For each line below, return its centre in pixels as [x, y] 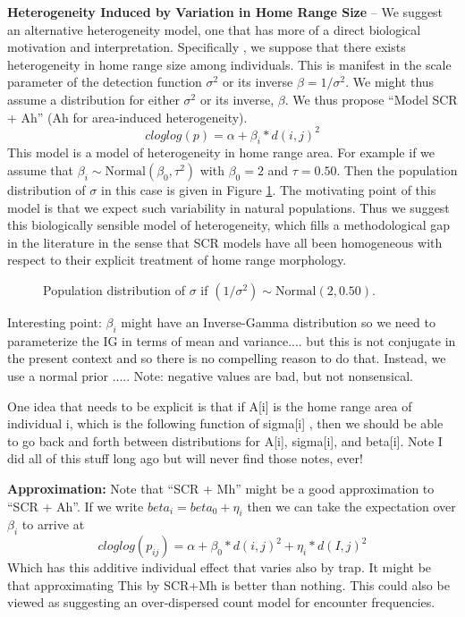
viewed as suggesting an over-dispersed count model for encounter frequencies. [221, 602]
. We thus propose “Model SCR [371, 99]
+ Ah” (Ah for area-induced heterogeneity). [127, 117]
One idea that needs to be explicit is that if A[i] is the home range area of [210, 406]
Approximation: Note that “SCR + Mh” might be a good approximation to [221, 488]
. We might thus [390, 82]
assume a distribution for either [93, 99]
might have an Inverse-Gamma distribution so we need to [278, 322]
